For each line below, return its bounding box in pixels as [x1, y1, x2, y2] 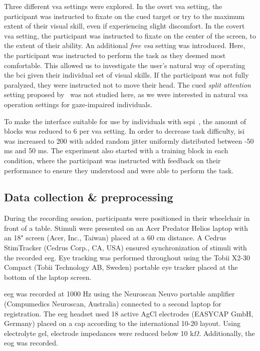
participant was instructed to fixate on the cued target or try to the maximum [4, 11, 245, 21]
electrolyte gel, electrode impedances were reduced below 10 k [4, 327, 194, 338]
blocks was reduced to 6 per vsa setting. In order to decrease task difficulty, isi [4, 126, 245, 136]
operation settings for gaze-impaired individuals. [4, 99, 152, 109]
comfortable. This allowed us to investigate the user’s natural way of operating [4, 60, 245, 70]
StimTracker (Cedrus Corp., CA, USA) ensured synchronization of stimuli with [4, 242, 247, 253]
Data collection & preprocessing [4, 189, 173, 205]
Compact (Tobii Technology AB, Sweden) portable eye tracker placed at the [4, 262, 238, 272]
